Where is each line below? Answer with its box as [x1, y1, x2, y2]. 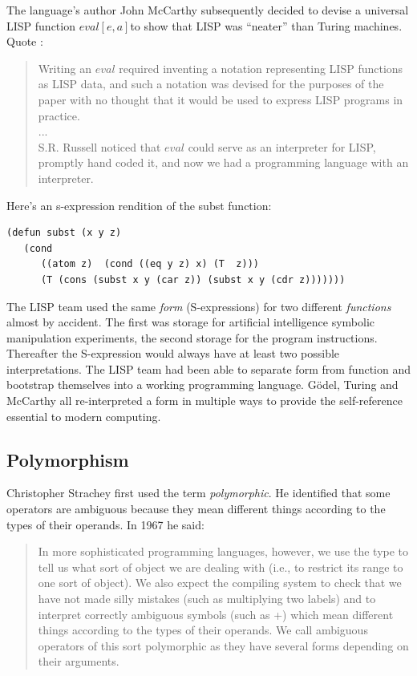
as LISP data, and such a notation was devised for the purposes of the [38, 75, 384, 92]
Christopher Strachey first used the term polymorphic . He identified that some [6, 484, 391, 501]
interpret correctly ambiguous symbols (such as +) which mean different [38, 605, 394, 622]
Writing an [38, 59, 91, 76]
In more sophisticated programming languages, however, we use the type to [38, 543, 409, 560]
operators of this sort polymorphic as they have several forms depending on [38, 637, 409, 654]
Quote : [6, 33, 43, 50]
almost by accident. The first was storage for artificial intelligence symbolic [6, 314, 375, 330]
